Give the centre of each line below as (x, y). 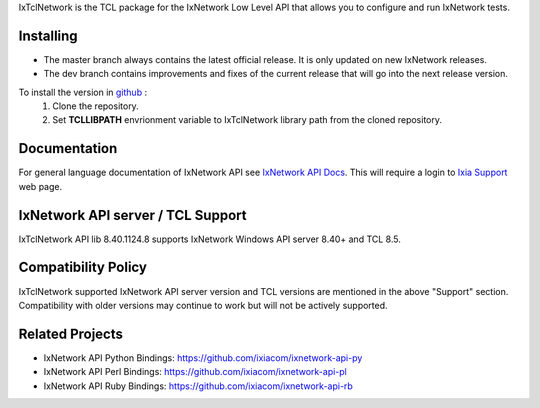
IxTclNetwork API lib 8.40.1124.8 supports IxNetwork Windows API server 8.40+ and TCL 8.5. (210, 239)
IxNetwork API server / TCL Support (132, 215)
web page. (40, 186)
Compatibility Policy (82, 267)
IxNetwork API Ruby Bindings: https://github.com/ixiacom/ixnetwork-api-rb (198, 386)
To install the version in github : (83, 92)
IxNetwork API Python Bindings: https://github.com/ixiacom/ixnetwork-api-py (203, 357)
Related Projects (71, 333)
